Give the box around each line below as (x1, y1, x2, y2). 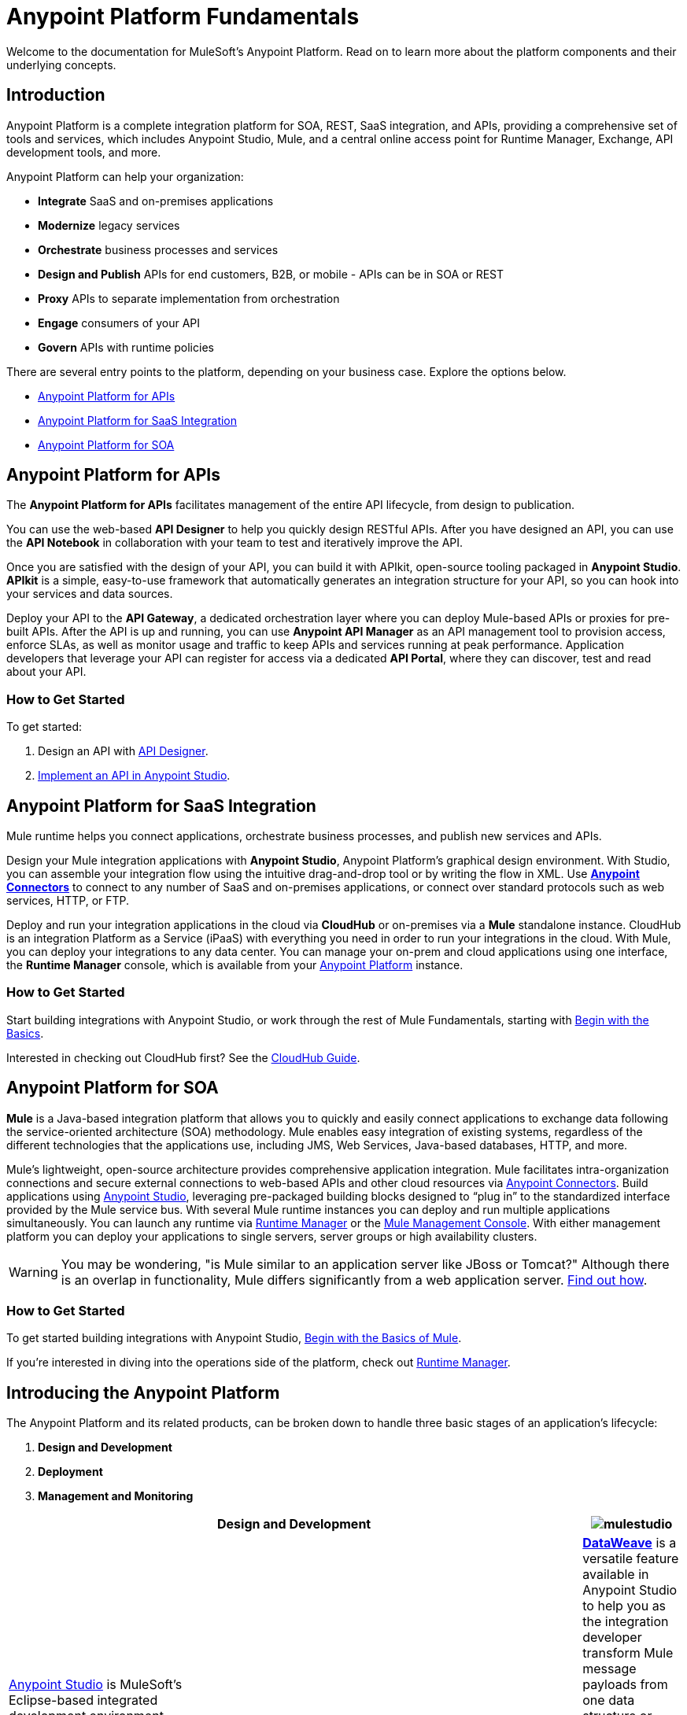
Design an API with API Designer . (38, 744, 209, 758)
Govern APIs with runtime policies (38, 340, 214, 354)
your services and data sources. (6, 587, 173, 601)
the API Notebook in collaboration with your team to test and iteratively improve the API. (6, 536, 464, 550)
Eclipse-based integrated (9, 1692, 158, 1709)
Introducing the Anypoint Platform (6, 1382, 280, 1403)
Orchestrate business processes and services (38, 242, 279, 256)
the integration (582, 1614, 669, 1630)
